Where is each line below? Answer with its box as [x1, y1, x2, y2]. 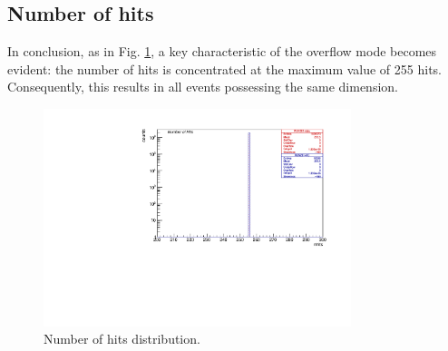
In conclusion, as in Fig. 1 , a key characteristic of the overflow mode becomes [7, 42, 437, 61]
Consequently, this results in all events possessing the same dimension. [7, 77, 398, 96]
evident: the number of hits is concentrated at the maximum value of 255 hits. [7, 59, 443, 78]
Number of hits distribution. [44, 329, 200, 348]
